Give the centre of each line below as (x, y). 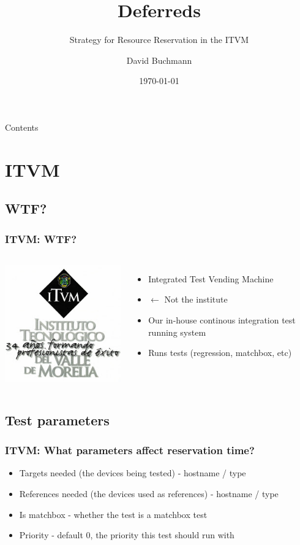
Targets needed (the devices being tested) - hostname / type (133, 473)
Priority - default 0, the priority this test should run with (127, 535)
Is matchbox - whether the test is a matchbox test (113, 514)
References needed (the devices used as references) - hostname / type (149, 493)
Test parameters (57, 419)
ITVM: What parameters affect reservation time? (130, 450)
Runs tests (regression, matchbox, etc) (220, 353)
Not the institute (196, 299)
